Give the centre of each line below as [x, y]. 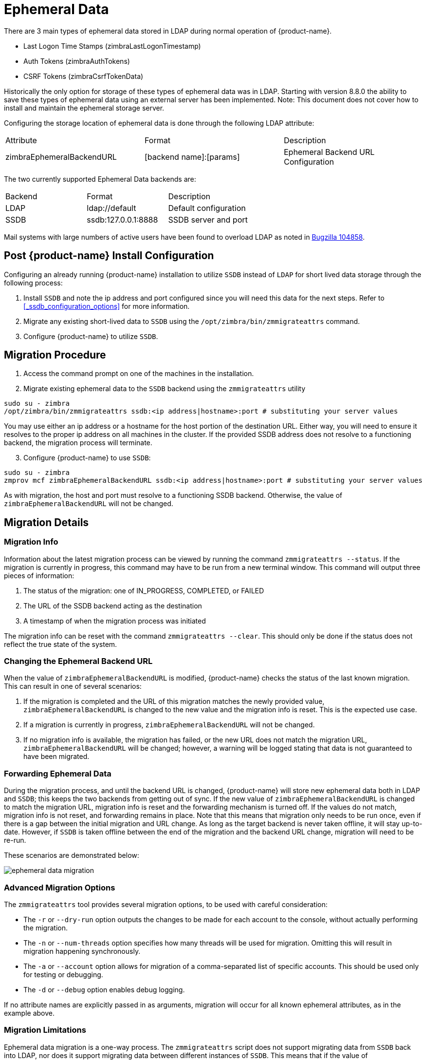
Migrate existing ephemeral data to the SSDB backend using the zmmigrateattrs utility [165, 389]
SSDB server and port [208, 219]
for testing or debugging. [63, 974]
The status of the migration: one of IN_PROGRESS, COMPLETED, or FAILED [144, 590]
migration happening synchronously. [82, 951]
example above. [29, 1013]
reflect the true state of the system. [61, 644]
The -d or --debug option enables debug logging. [104, 989]
